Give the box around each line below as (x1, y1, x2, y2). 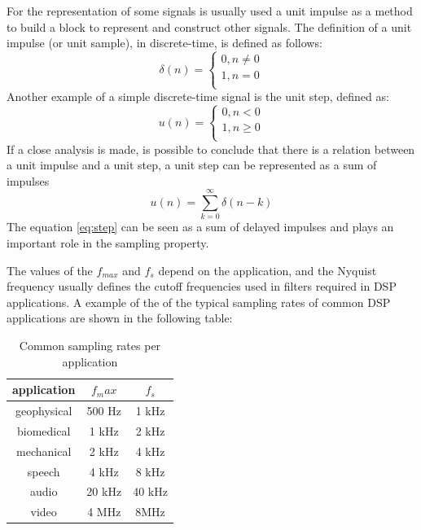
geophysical (15, 402, 72, 419)
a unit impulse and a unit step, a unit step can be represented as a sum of (7, 156, 377, 173)
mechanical (16, 442, 72, 459)
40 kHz (133, 483, 168, 500)
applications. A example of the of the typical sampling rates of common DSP (7, 293, 391, 310)
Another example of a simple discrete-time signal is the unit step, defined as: (7, 88, 389, 105)
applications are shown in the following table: (7, 309, 233, 326)
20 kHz (86, 483, 122, 500)
